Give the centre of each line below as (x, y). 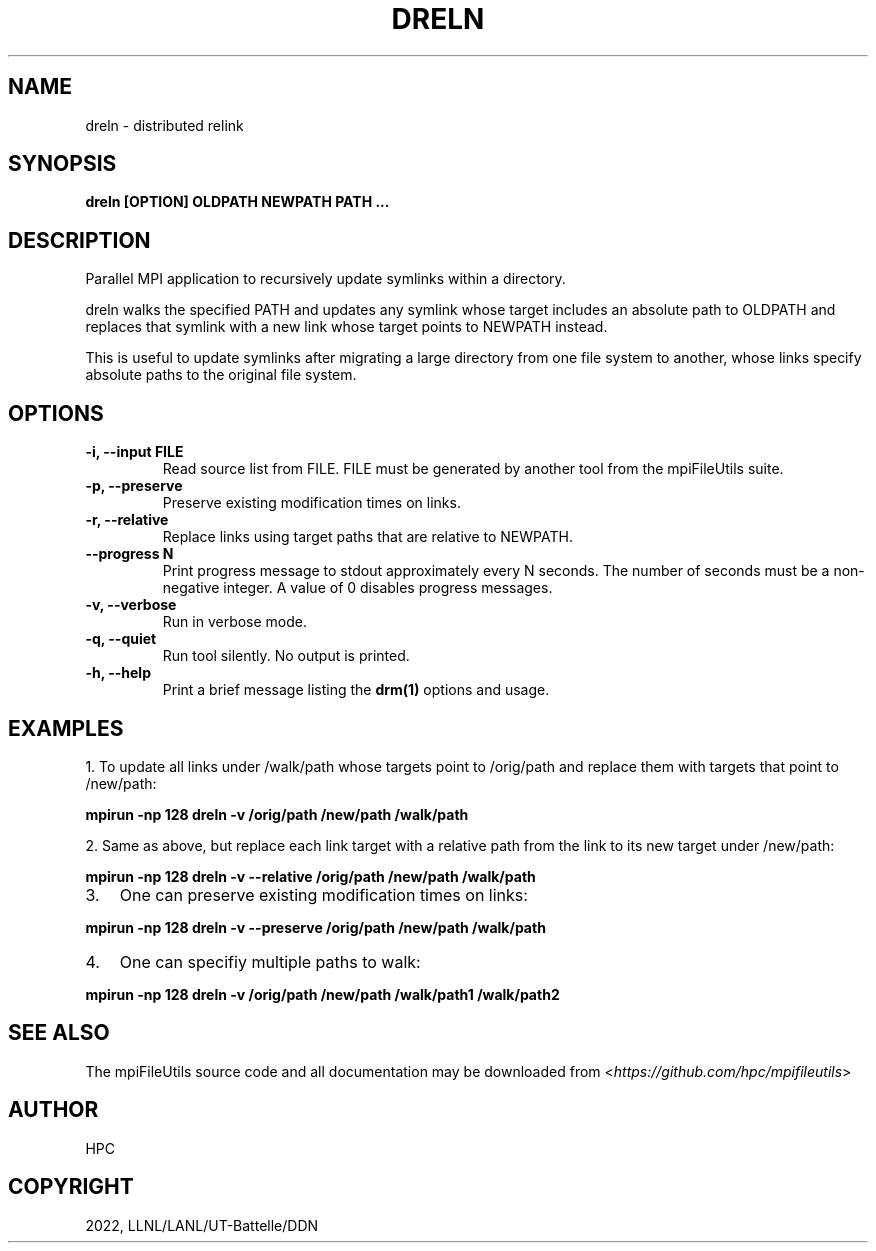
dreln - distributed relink (164, 125)
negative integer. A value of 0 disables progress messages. (357, 588)
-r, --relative (127, 520)
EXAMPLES (66, 728)
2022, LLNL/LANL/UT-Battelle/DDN (202, 1225)
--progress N (129, 554)
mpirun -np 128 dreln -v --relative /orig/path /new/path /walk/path (310, 876)
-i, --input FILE (134, 452)
